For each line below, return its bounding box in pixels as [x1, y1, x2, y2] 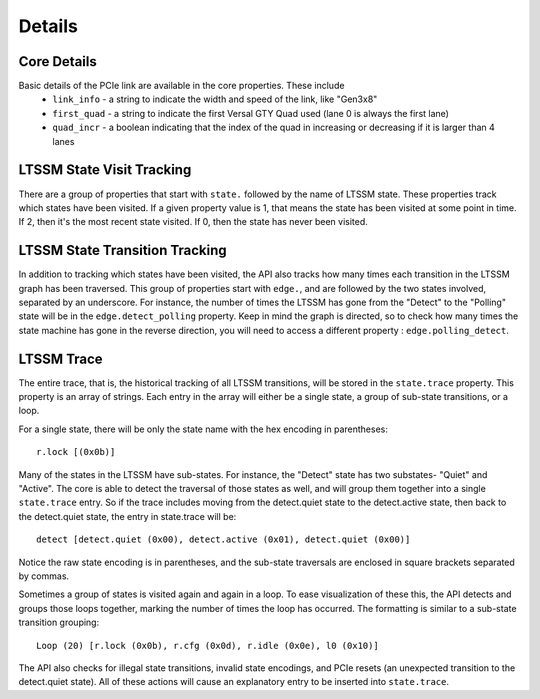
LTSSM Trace [18, 350, 104, 367]
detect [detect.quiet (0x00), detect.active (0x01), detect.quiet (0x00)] [36, 534, 411, 545]
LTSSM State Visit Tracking [18, 161, 192, 179]
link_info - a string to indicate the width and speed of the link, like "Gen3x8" [52, 93, 378, 105]
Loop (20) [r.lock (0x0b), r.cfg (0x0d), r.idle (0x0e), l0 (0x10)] [36, 640, 379, 651]
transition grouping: [18, 616, 100, 629]
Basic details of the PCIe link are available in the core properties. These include [18, 80, 345, 92]
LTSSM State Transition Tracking [18, 242, 227, 259]
